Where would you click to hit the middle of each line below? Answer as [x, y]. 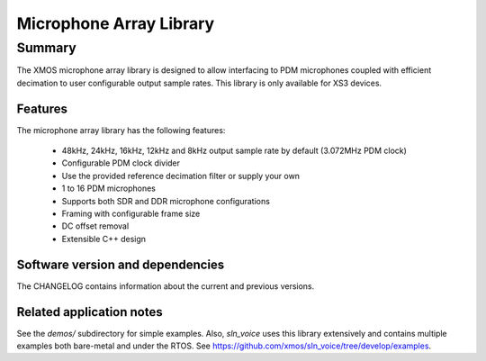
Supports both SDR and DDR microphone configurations [166, 201]
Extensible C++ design [104, 239]
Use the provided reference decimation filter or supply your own [181, 176]
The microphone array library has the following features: [121, 130]
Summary [46, 48]
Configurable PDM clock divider [121, 163]
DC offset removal [95, 226]
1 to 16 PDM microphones [109, 188]
